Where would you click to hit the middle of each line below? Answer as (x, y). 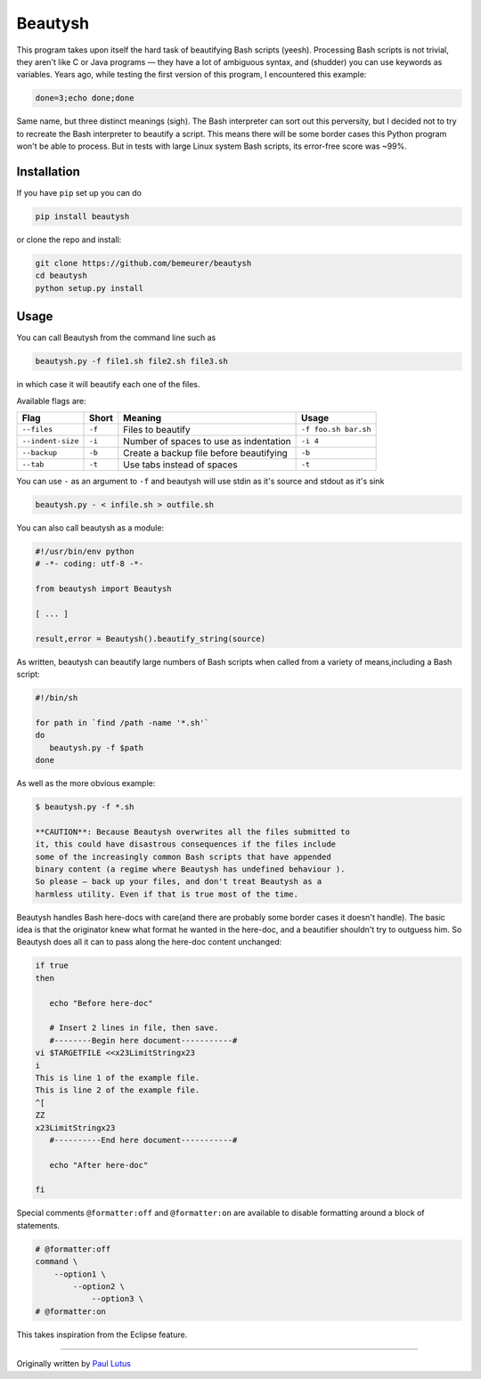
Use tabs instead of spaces (180, 465)
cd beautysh (61, 276)
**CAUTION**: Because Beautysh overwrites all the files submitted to (193, 831)
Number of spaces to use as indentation (207, 441)
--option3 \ (118, 1299)
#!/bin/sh (57, 698)
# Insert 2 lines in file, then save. (134, 1028)
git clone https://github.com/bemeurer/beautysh (143, 263)
